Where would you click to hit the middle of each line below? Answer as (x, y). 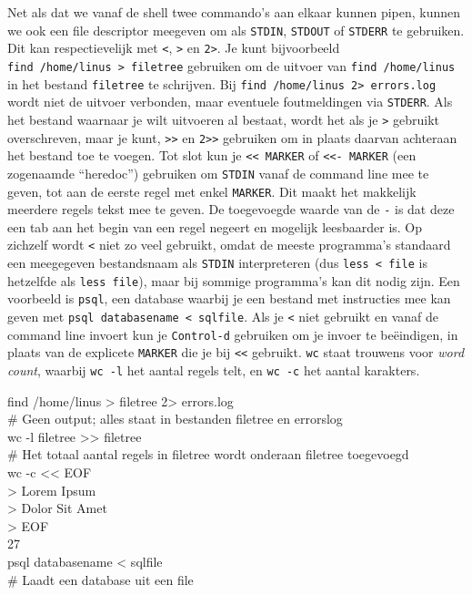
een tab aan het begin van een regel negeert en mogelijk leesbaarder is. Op (215, 226)
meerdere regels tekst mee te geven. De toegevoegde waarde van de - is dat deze (231, 209)
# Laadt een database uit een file (100, 579)
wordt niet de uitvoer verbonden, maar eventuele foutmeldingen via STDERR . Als (230, 102)
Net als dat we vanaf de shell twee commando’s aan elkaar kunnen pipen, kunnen (234, 12)
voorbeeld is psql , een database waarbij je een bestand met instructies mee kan (229, 298)
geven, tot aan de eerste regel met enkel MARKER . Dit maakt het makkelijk (212, 191)
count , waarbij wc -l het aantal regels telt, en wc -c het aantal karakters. (214, 370)
